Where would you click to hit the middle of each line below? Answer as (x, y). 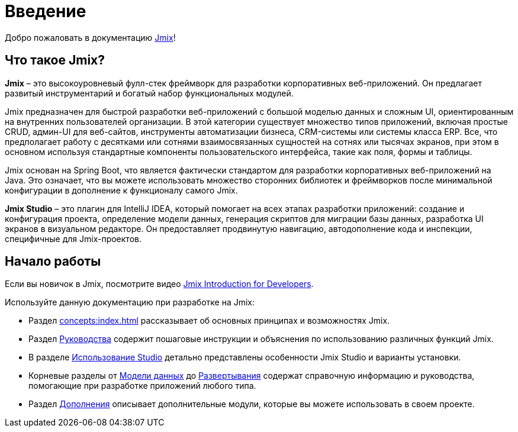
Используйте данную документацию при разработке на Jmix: (130, 302)
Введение (46, 11)
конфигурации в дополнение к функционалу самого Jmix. (121, 190)
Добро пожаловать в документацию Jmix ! (90, 37)
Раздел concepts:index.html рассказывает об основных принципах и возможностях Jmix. (209, 321)
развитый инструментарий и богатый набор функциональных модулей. (149, 93)
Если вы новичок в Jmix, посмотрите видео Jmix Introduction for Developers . (159, 284)
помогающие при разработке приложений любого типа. (142, 386)
